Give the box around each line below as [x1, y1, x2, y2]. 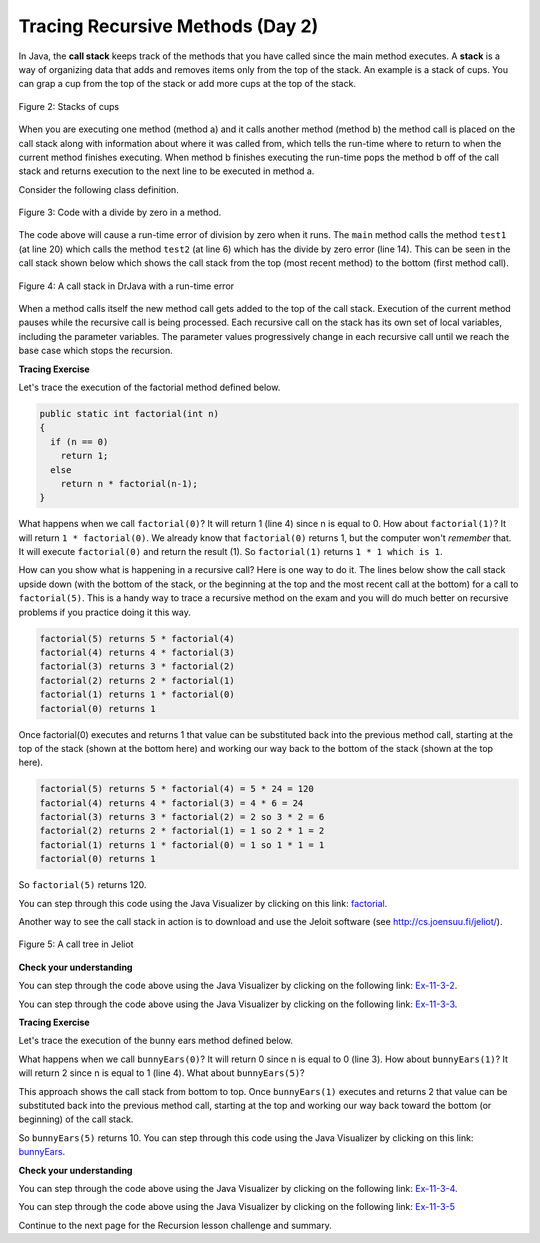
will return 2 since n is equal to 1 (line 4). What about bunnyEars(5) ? [18, 1067, 305, 1079]
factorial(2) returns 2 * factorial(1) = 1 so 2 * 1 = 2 [39, 825, 325, 837]
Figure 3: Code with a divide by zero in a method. [18, 206, 222, 219]
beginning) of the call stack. [18, 1113, 134, 1125]
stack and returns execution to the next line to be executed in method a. [18, 165, 315, 177]
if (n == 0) [50, 436, 109, 447]
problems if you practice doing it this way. [18, 606, 192, 618]
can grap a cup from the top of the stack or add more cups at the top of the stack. [18, 78, 357, 90]
